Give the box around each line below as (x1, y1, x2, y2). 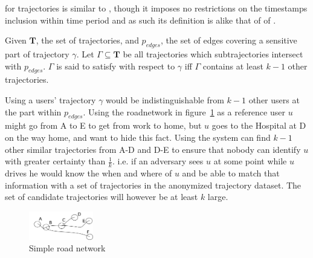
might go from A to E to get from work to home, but (5, 119, 202, 132)
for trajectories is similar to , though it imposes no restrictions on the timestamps (5, 2, 308, 14)
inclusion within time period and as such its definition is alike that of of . (5, 13, 276, 26)
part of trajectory (5, 47, 69, 60)
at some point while (213, 155, 287, 167)
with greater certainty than (5, 155, 106, 167)
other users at (248, 93, 300, 106)
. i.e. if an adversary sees (112, 155, 204, 167)
